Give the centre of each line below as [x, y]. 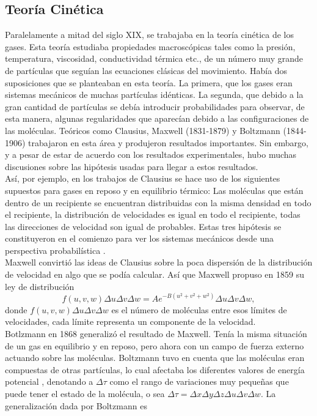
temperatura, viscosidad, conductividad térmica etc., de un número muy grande [154, 58]
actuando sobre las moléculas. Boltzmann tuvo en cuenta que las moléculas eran [155, 358]
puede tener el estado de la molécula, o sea [85, 393]
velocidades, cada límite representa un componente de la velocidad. [130, 321]
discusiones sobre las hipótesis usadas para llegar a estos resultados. [132, 166]
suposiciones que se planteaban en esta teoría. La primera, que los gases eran [149, 82]
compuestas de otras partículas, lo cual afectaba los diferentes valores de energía [155, 369]
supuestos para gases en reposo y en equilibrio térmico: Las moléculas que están [154, 190]
